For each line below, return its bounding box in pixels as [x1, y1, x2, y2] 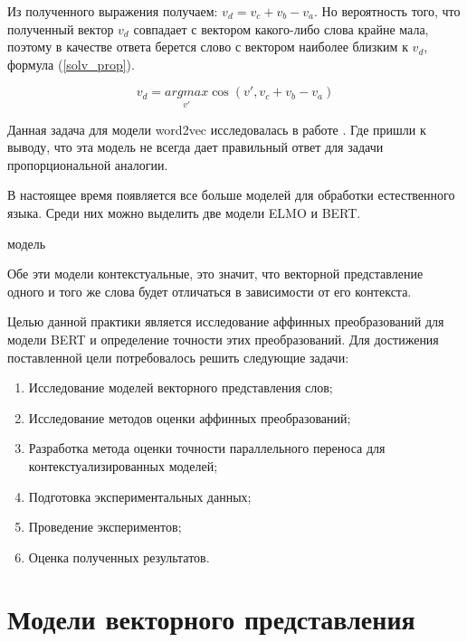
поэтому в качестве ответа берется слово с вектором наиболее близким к [7, 37, 408, 56]
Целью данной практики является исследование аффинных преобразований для [7, 312, 444, 331]
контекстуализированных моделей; [28, 456, 218, 475]
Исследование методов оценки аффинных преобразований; [28, 408, 351, 427]
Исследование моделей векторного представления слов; [28, 378, 333, 397]
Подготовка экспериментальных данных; [28, 486, 252, 505]
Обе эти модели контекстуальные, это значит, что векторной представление [7, 264, 424, 283]
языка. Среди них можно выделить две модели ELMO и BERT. [7, 203, 361, 222]
